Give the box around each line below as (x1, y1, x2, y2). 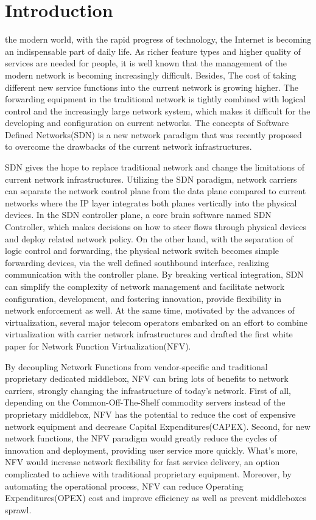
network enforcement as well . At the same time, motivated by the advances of (5, 304, 295, 317)
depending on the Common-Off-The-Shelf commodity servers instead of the (5, 396, 286, 409)
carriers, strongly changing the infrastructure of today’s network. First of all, (5, 384, 291, 396)
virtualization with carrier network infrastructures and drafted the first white (5, 328, 293, 340)
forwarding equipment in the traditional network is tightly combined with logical (5, 93, 306, 105)
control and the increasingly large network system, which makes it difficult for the (5, 104, 311, 117)
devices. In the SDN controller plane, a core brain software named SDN (5, 208, 272, 221)
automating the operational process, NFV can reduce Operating (5, 479, 244, 492)
